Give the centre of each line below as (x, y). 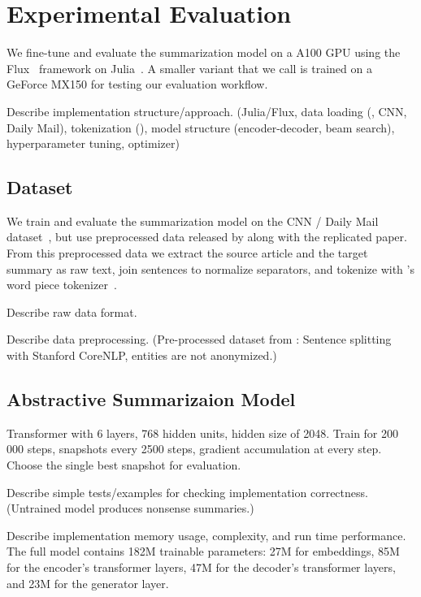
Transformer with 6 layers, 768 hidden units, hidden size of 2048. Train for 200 (203, 433)
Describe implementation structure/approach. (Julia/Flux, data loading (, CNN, (207, 111)
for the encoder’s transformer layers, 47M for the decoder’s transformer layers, (201, 567)
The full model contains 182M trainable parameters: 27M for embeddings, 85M (203, 551)
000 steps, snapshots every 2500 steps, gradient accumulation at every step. (194, 449)
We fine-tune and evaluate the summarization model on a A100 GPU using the (204, 52)
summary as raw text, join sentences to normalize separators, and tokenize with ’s (210, 268)
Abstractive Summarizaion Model (151, 399)
